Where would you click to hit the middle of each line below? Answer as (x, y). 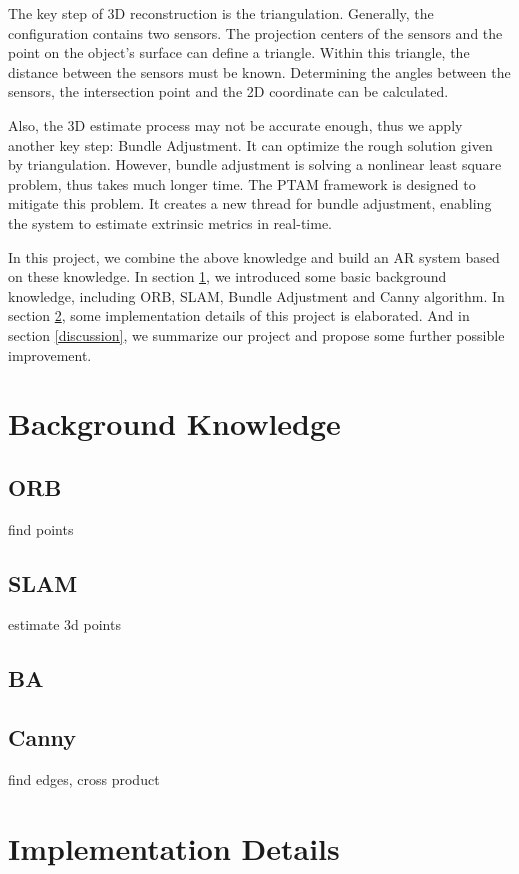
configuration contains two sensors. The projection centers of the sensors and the (255, 32)
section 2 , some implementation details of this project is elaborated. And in (239, 315)
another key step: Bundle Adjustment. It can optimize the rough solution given (250, 144)
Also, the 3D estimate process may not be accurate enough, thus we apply (235, 124)
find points (41, 528)
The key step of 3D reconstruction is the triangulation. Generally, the (221, 13)
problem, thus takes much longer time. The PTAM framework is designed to (242, 183)
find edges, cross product (84, 779)
